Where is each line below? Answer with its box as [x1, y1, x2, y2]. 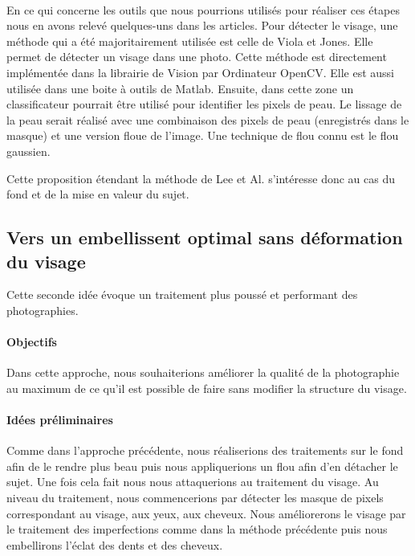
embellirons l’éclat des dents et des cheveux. [6, 536, 223, 553]
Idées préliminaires [6, 411, 113, 428]
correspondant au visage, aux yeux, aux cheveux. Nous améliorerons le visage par [6, 505, 406, 521]
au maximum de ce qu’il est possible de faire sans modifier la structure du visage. [6, 379, 407, 396]
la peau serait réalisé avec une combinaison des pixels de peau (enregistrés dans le [6, 111, 409, 128]
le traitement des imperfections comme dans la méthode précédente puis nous [6, 521, 388, 538]
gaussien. [6, 142, 51, 159]
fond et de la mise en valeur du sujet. [6, 186, 189, 202]
